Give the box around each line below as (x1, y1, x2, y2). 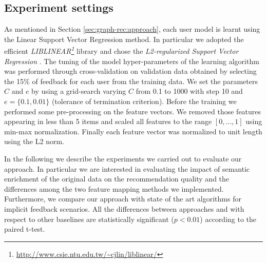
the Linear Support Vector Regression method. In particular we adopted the (4, 33, 244, 44)
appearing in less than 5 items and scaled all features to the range (4, 116, 212, 127)
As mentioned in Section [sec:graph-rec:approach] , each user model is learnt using (4, 24, 260, 34)
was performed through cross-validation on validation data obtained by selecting (4, 66, 257, 76)
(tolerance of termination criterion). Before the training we (51, 96, 237, 107)
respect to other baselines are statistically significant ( (4, 213, 174, 224)
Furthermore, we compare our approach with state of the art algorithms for (4, 193, 241, 204)
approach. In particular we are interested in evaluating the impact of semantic (4, 163, 250, 174)
